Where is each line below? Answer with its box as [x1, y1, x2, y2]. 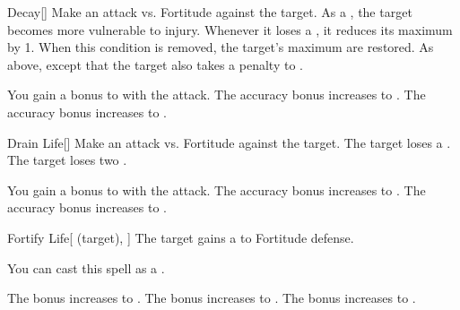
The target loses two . [7, 151, 127, 169]
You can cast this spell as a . [7, 258, 165, 277]
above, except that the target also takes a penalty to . [7, 55, 303, 73]
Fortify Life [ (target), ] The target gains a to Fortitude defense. [7, 228, 354, 246]
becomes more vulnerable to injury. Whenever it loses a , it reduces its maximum [7, 20, 453, 39]
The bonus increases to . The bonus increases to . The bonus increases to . [7, 288, 416, 307]
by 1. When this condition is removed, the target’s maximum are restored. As [7, 38, 434, 56]
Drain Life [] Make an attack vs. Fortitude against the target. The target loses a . [7, 133, 451, 151]
